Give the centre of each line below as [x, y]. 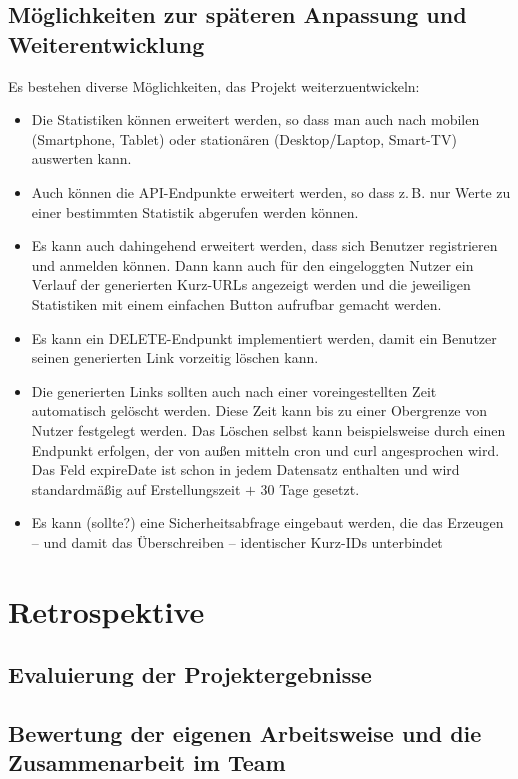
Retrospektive [106, 610]
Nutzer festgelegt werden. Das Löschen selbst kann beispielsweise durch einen [268, 429]
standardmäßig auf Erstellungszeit [136, 488]
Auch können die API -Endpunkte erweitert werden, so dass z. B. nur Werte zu [271, 191]
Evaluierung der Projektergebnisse [190, 674]
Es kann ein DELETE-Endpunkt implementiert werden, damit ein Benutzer [264, 337]
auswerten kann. [81, 158]
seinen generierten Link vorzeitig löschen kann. [175, 357]
